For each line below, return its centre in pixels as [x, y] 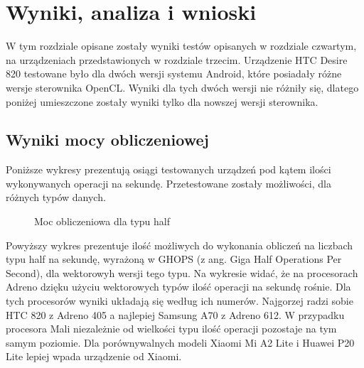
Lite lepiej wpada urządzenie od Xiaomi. [94, 356]
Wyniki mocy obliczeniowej [107, 140]
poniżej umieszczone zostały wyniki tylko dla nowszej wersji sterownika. [162, 101]
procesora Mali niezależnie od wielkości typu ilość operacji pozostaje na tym [171, 329]
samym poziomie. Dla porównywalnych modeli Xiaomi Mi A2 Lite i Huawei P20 [180, 342]
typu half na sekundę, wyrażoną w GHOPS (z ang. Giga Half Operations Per [174, 259]
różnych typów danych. [56, 197]
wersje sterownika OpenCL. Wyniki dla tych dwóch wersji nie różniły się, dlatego [182, 87]
